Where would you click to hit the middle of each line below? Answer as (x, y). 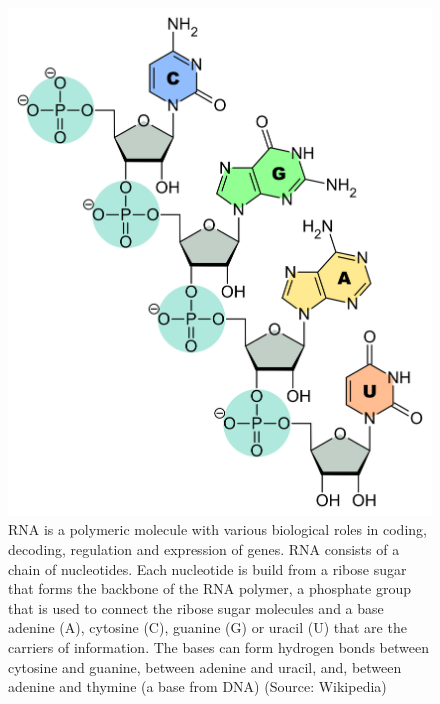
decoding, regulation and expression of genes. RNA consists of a (204, 548)
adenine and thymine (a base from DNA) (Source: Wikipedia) (197, 686)
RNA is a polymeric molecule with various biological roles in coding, (217, 529)
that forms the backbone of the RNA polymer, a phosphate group (209, 588)
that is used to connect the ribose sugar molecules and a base (196, 607)
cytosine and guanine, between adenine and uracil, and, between (205, 666)
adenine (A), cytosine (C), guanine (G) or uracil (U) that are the (207, 627)
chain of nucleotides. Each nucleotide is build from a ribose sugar (207, 568)
